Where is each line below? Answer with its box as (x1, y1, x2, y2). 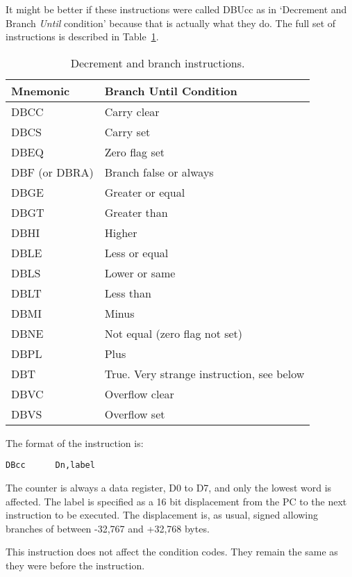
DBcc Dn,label (6, 460, 95, 471)
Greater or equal (104, 184, 185, 200)
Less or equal (104, 244, 169, 261)
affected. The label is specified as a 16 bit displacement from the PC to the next (6, 494, 347, 508)
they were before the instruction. (6, 558, 145, 572)
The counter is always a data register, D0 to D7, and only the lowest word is (6, 480, 332, 495)
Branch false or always (104, 163, 214, 180)
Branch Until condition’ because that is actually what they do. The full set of (6, 15, 336, 30)
